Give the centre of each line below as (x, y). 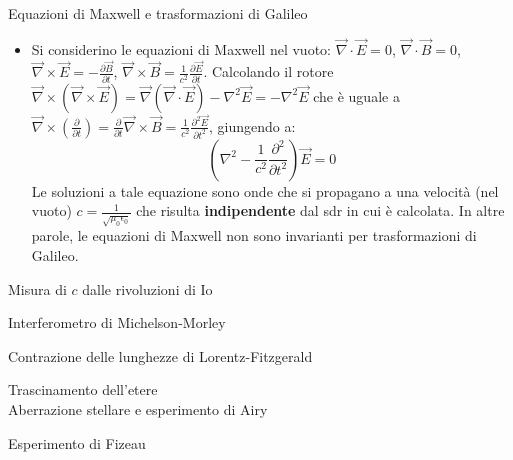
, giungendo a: (252, 125)
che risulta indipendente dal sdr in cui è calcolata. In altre (320, 210)
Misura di (37, 288)
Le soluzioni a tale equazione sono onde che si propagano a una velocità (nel (265, 190)
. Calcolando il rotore (268, 71)
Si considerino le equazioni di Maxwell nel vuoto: (181, 48)
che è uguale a (356, 95)
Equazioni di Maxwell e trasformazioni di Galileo (158, 13)
